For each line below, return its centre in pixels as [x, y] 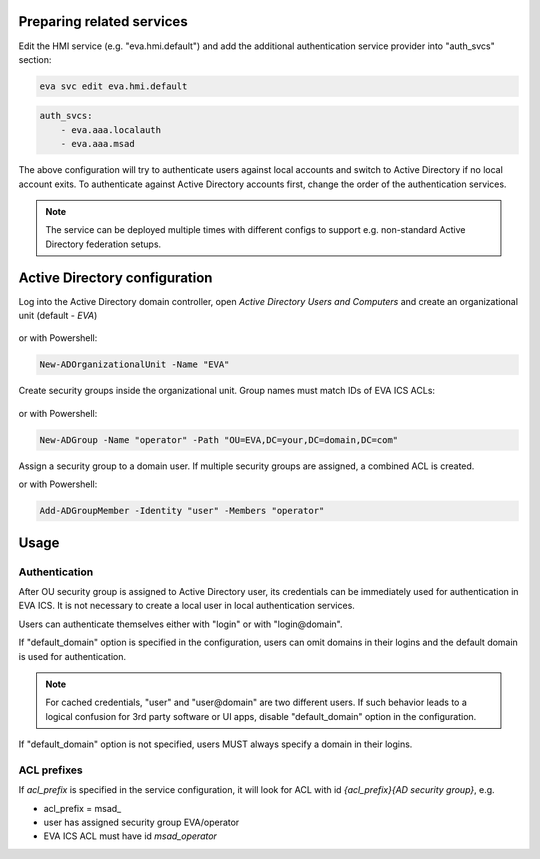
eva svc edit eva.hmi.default [113, 86]
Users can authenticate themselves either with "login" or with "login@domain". [181, 624]
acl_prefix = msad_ [82, 808]
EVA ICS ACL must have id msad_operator [130, 836]
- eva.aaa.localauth [111, 129]
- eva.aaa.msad [97, 144]
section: [35, 59]
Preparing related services [103, 21]
